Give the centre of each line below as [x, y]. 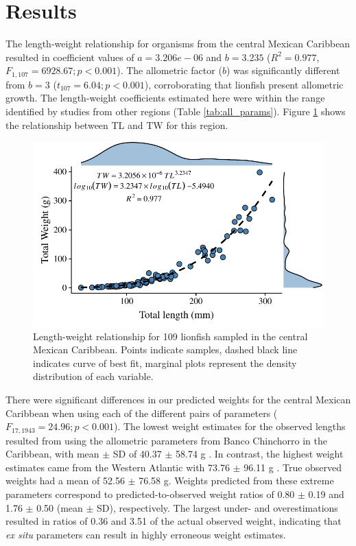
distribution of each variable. [93, 376]
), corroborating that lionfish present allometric [244, 84]
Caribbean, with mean [52, 454]
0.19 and [326, 494]
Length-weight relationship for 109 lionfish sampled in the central [170, 336]
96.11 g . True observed [293, 467]
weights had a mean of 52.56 [65, 480]
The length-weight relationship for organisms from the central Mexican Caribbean [178, 44]
